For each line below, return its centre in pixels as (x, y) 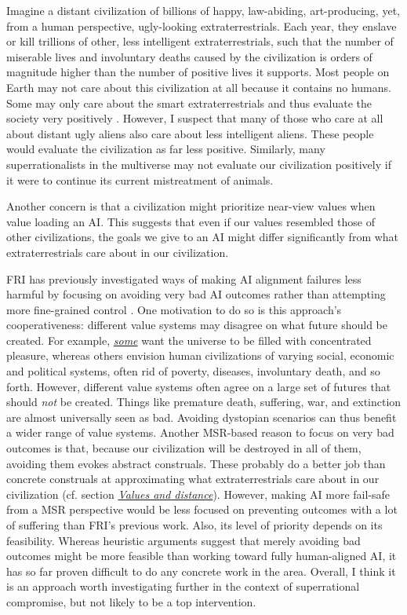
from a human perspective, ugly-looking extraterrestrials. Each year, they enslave (202, 26)
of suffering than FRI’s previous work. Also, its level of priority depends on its (194, 525)
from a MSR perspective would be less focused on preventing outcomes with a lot (202, 509)
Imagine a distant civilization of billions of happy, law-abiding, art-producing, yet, (203, 10)
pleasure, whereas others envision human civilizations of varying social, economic (200, 355)
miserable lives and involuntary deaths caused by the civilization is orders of (189, 56)
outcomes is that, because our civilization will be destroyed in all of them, (184, 448)
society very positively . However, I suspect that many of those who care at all (195, 118)
